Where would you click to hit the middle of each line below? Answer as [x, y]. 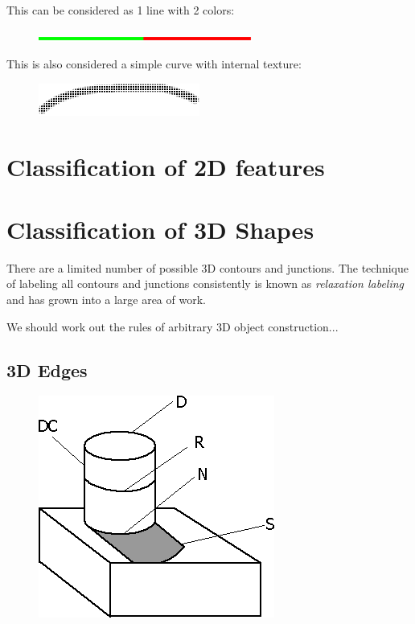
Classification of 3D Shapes [160, 229]
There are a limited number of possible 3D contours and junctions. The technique [207, 267]
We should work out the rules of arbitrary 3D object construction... [173, 326]
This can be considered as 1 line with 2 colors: [121, 10]
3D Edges [47, 369]
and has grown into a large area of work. [106, 300]
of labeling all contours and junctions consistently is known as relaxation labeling [205, 283]
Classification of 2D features [166, 166]
